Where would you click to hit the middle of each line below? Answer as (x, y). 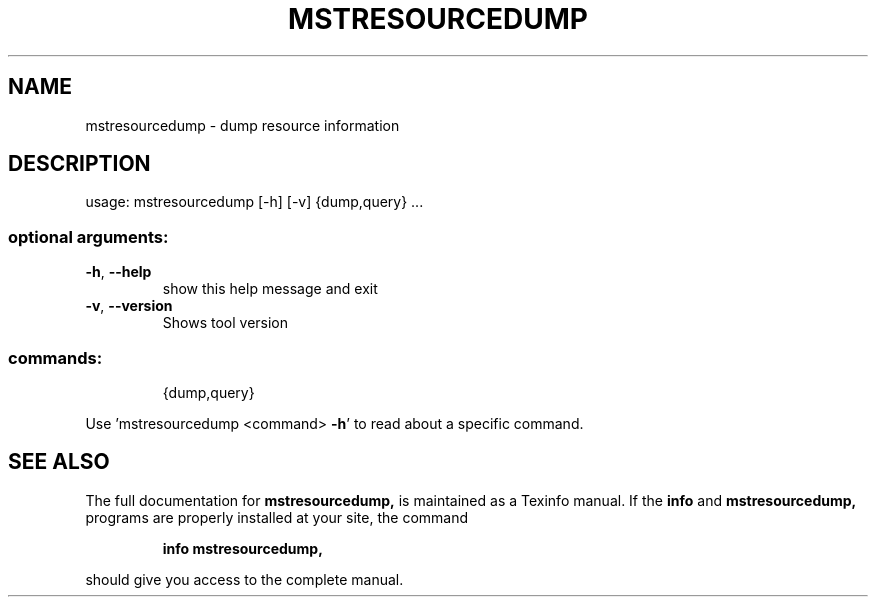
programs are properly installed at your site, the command (277, 517)
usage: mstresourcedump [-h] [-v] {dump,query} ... (254, 202)
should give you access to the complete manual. (244, 579)
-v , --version (129, 306)
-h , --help (118, 272)
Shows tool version (225, 323)
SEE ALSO (59, 462)
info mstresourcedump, (242, 548)
